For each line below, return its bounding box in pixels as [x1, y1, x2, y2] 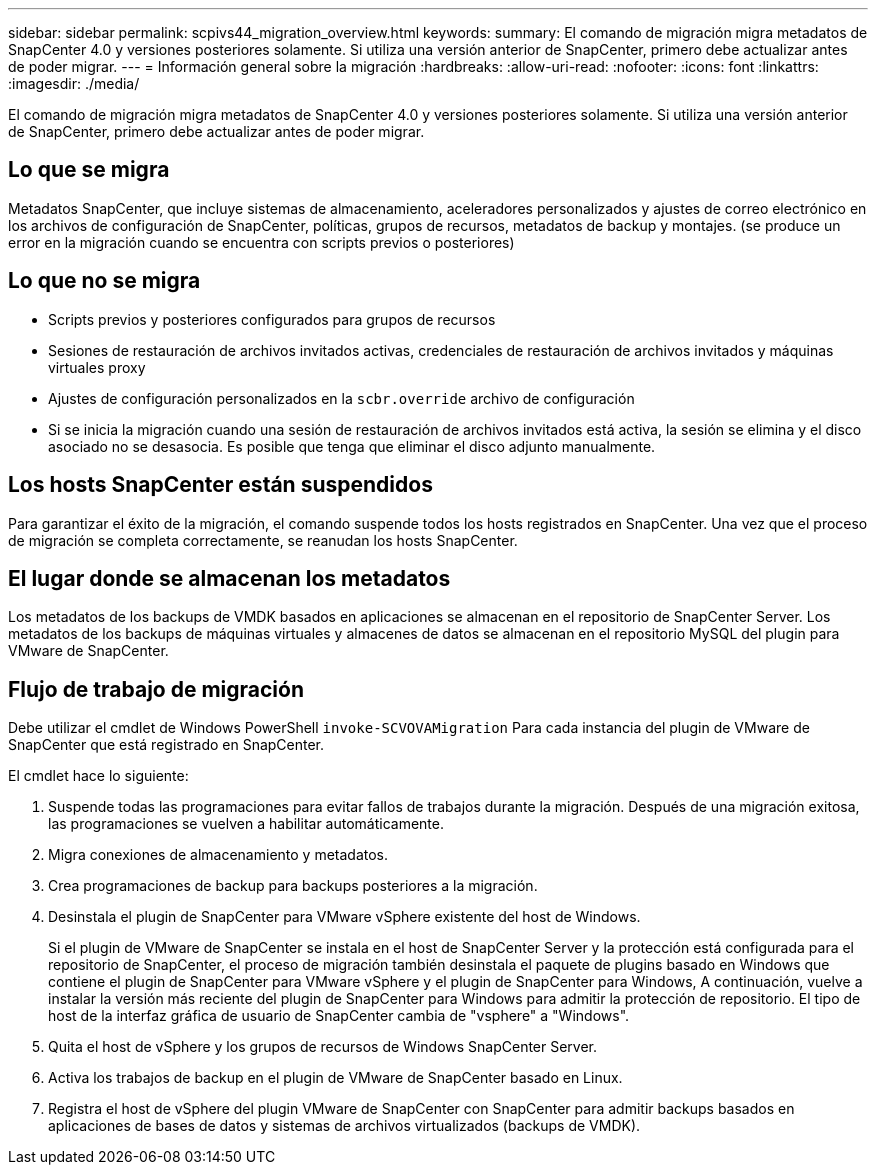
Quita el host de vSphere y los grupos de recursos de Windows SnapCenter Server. [48, 1038, 598, 1056]
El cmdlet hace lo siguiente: [8, 767, 189, 785]
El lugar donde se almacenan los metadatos [8, 565, 451, 591]
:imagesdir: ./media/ [8, 75, 140, 92]
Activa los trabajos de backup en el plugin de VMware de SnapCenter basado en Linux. [48, 1069, 623, 1087]
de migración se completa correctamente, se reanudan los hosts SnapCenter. [8, 531, 518, 549]
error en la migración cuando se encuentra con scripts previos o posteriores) [8, 233, 515, 251]
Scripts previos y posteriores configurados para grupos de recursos [48, 310, 496, 328]
